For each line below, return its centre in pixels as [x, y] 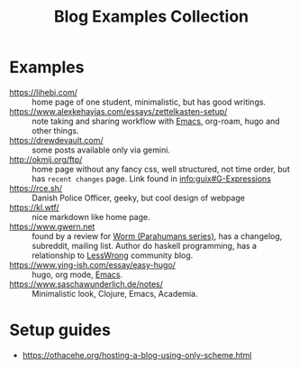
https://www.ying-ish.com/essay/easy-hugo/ [92, 264]
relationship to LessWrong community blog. [113, 255]
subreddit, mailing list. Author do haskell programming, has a [145, 245]
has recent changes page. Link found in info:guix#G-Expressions [152, 179]
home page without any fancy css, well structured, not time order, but [161, 169]
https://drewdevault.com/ [56, 140]
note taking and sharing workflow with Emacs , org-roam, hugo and [156, 121]
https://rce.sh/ [36, 188]
